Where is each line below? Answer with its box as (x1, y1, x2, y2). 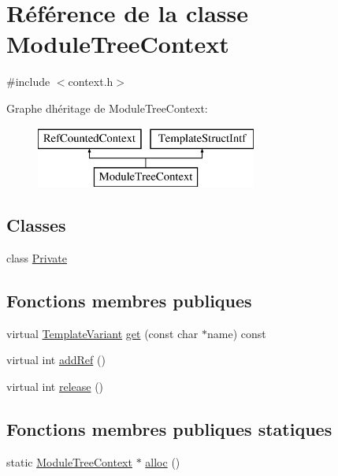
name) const (206, 325, 266, 341)
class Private (6, 249, 67, 266)
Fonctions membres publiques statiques (6, 416, 332, 441)
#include (6, 73, 50, 90)
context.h (68, 73, 113, 90)
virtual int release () (6, 377, 104, 394)
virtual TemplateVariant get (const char (6, 325, 199, 341)
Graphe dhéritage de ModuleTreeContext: (6, 99, 208, 116)
